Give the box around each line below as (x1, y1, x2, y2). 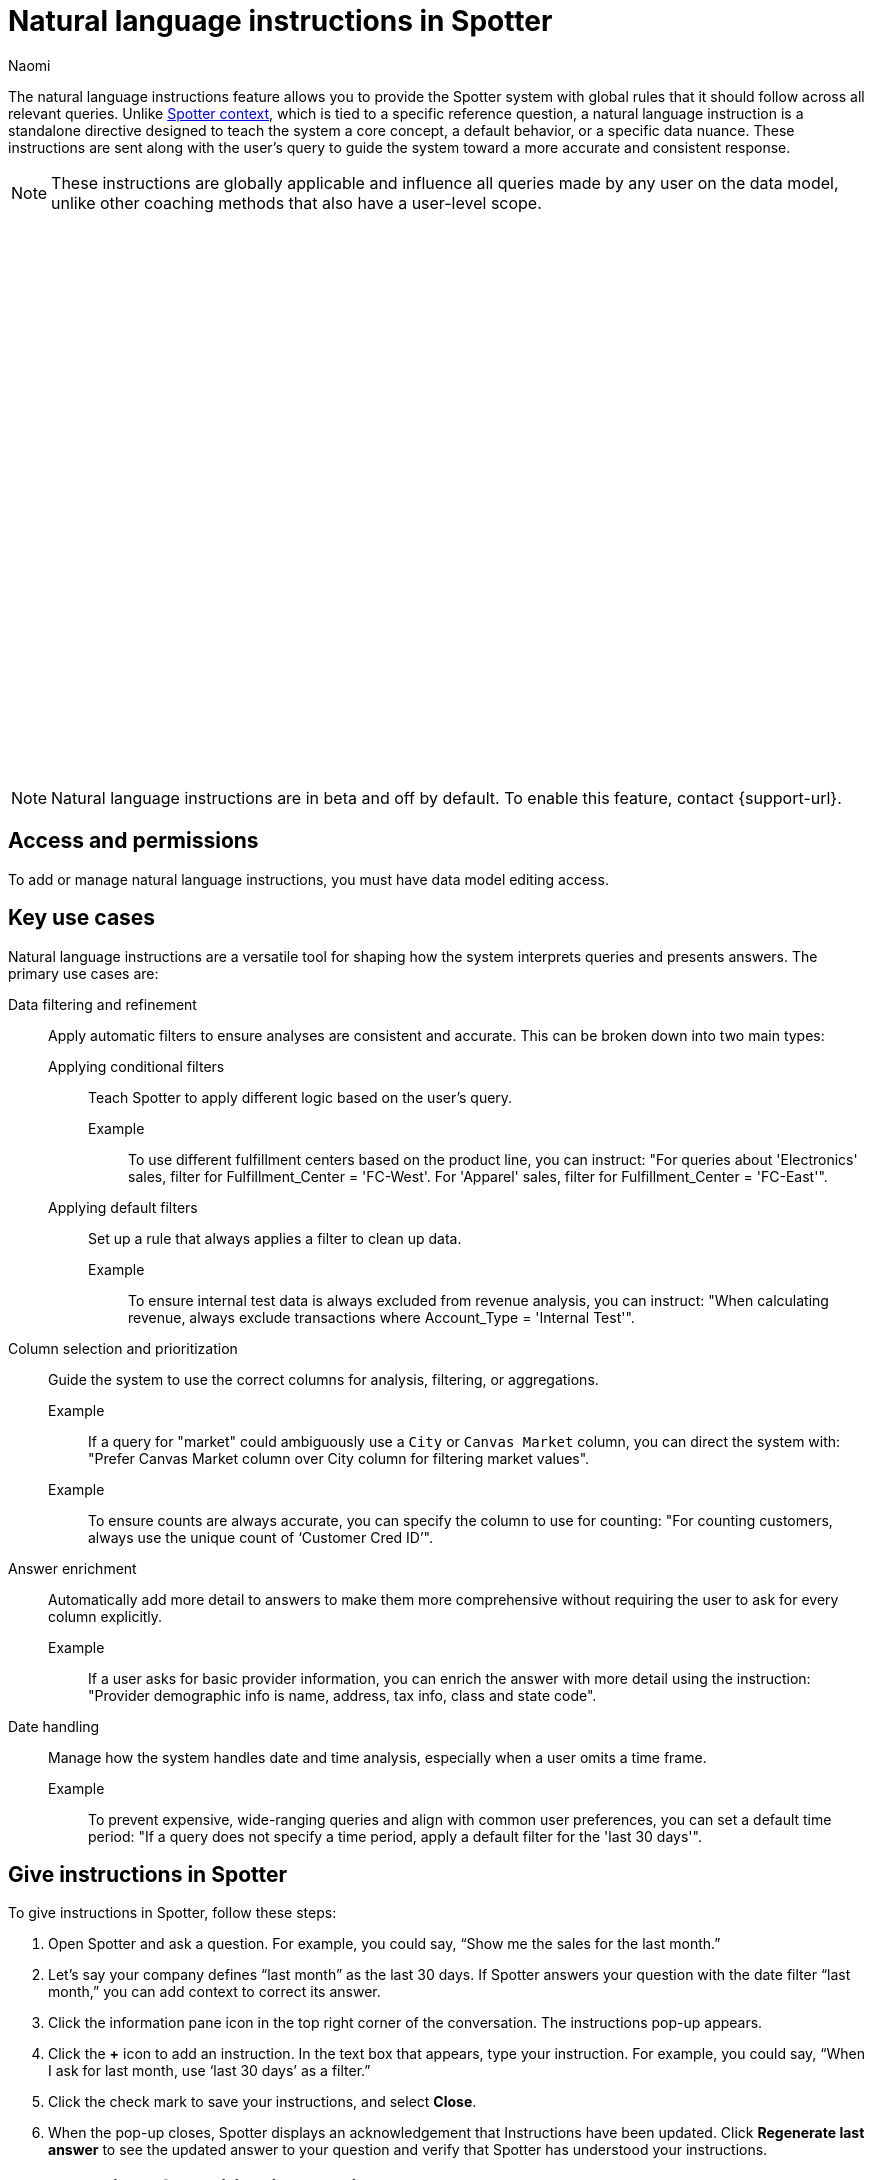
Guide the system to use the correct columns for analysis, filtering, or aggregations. (48, 1370, 599, 1388)
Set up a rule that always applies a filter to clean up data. (88, 1229, 462, 1247)
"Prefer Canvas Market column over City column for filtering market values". (88, 1449, 590, 1467)
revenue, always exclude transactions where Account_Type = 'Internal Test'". (128, 1308, 635, 1326)
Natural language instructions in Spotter (8, 4, 553, 38)
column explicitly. (48, 1607, 163, 1625)
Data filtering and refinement (8, 995, 197, 1013)
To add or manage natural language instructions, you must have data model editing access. (8, 870, 609, 888)
